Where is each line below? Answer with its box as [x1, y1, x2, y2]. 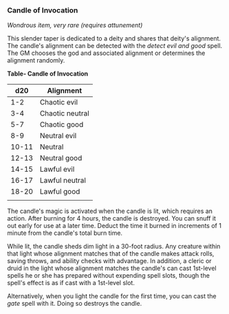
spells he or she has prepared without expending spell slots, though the [7, 271, 210, 280]
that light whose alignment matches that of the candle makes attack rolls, [7, 249, 215, 258]
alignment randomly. [7, 56, 65, 65]
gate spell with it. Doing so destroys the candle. [7, 300, 142, 308]
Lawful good [39, 187, 80, 197]
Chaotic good [39, 120, 84, 129]
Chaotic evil [39, 98, 78, 107]
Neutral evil [39, 131, 77, 141]
